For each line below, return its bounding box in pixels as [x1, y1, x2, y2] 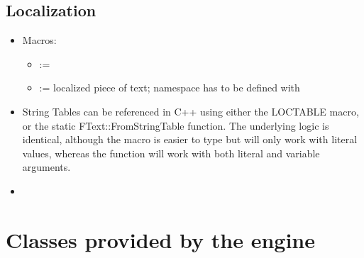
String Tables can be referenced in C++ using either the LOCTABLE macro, [22, 103, 359, 118]
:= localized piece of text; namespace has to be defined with [39, 80, 300, 95]
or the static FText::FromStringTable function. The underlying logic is [22, 118, 329, 133]
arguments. [22, 159, 71, 174]
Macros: [22, 33, 57, 47]
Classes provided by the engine [6, 225, 315, 254]
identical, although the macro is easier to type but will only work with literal [22, 132, 358, 147]
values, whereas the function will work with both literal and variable [22, 145, 320, 160]
